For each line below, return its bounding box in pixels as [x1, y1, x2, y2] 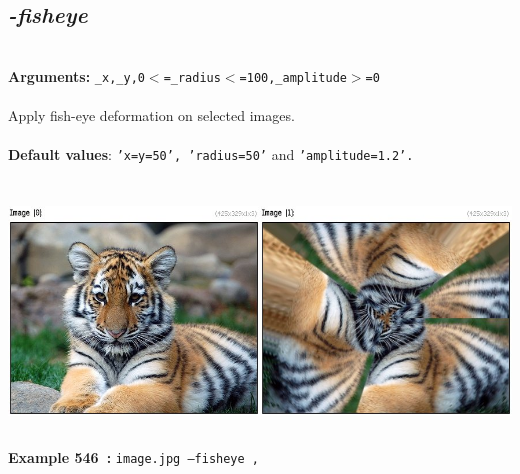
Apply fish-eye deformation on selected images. [8, 105, 295, 126]
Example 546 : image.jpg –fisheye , [8, 447, 259, 468]
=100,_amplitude [239, 70, 347, 85]
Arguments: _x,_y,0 [8, 65, 145, 86]
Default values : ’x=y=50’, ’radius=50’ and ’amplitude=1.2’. [8, 144, 414, 165]
